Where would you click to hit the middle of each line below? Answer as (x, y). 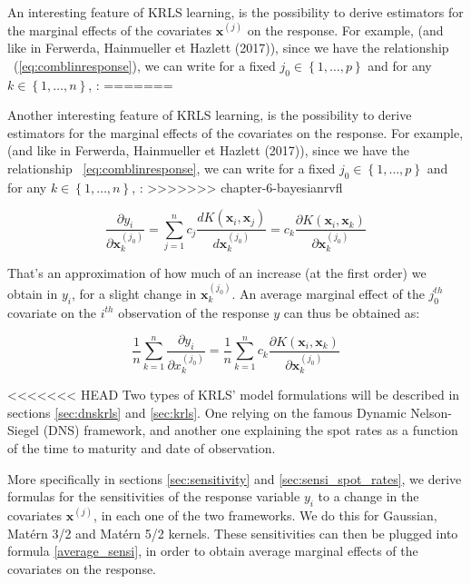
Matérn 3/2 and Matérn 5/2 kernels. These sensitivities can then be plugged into (233, 533)
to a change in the (368, 496)
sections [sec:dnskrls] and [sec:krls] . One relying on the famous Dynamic (207, 412)
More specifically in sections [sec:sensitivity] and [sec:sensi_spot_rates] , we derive (235, 478)
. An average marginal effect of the (328, 293)
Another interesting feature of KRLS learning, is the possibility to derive (210, 115)
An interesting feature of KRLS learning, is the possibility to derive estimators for (235, 12)
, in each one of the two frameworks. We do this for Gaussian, (265, 515)
